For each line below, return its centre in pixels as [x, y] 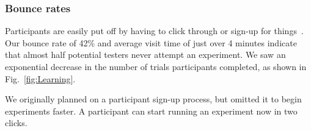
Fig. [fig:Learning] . [40, 78]
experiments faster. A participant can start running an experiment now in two [151, 111]
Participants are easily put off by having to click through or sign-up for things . [154, 31]
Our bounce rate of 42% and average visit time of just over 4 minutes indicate [151, 42]
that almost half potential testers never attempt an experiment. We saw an [145, 55]
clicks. [16, 123]
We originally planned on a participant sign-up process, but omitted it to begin [153, 99]
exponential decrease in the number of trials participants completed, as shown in [156, 66]
